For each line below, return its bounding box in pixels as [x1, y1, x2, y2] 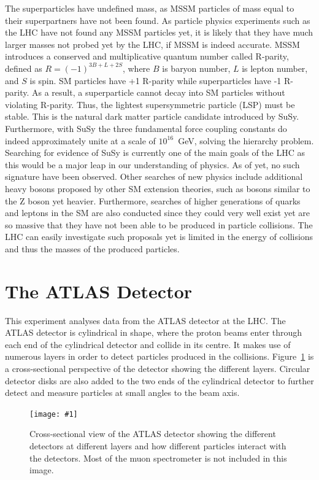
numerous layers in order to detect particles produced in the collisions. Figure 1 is [5, 350, 314, 363]
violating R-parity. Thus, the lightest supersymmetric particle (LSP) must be [5, 98, 295, 110]
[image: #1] [29, 409, 78, 419]
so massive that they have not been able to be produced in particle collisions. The [5, 218, 313, 231]
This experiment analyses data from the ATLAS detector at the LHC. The [5, 314, 286, 327]
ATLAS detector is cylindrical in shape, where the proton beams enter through [5, 326, 302, 339]
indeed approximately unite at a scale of [5, 134, 156, 147]
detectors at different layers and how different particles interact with [29, 439, 286, 452]
